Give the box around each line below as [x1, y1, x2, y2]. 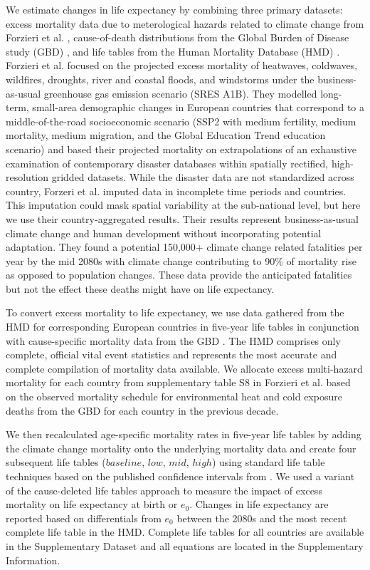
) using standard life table [211, 455, 325, 470]
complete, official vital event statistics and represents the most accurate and [6, 347, 337, 362]
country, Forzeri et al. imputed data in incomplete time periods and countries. [6, 183, 347, 198]
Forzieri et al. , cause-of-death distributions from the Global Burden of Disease [6, 30, 349, 45]
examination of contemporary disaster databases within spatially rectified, [6, 155, 329, 170]
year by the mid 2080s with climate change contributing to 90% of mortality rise [6, 253, 357, 268]
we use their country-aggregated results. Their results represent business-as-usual [6, 211, 359, 226]
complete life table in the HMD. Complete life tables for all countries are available [6, 524, 364, 539]
